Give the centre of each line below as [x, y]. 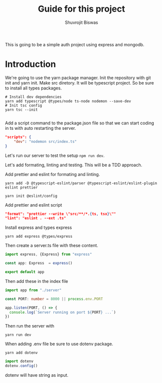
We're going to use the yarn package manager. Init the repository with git [78, 78]
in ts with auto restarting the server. [40, 128]
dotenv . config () [21, 366]
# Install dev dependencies [33, 97]
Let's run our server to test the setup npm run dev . [55, 155]
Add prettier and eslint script [33, 205]
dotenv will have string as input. [37, 375]
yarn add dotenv [21, 353]
